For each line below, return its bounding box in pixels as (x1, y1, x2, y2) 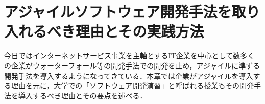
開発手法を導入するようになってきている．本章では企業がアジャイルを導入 (4, 70, 253, 81)
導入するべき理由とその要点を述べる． (18, 90, 147, 100)
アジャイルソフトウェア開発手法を (4, 1, 232, 22)
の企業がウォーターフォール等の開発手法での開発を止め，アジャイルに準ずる (4, 60, 260, 71)
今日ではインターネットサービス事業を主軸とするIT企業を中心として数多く (4, 50, 255, 61)
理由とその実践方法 (76, 21, 204, 42)
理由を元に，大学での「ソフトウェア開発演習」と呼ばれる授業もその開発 (11, 80, 254, 91)
